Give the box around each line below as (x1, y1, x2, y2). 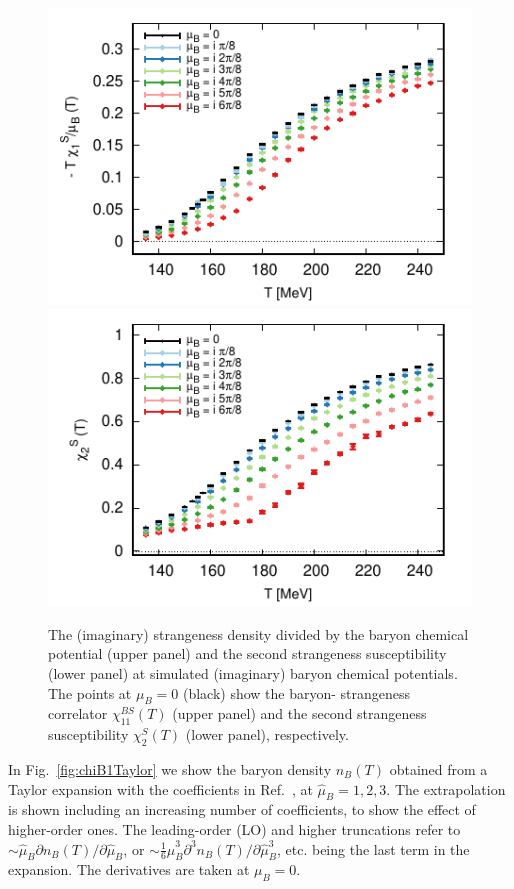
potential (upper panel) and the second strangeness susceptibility (48, 643, 447, 664)
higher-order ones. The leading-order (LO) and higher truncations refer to (8, 818, 461, 839)
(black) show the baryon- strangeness (182, 682, 411, 703)
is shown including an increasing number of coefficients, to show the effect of (8, 799, 476, 820)
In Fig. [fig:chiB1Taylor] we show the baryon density (8, 758, 332, 779)
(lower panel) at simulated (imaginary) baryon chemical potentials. (48, 662, 458, 683)
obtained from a (389, 758, 488, 779)
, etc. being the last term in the (276, 838, 470, 859)
